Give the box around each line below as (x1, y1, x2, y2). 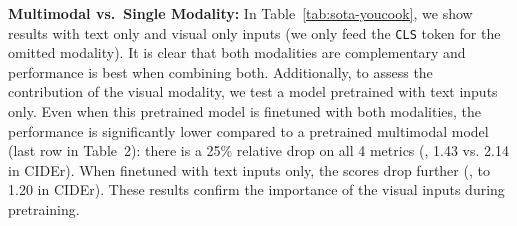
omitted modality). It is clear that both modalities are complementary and (8, 42, 466, 63)
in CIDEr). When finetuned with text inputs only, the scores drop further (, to (8, 159, 490, 180)
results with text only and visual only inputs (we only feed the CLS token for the (8, 22, 501, 43)
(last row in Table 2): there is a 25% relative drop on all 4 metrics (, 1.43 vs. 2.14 (8, 140, 509, 161)
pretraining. (8, 199, 80, 219)
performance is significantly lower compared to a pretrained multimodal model (8, 120, 489, 141)
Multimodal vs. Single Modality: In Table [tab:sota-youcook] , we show (8, 3, 473, 23)
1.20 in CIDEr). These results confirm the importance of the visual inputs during (8, 179, 505, 200)
